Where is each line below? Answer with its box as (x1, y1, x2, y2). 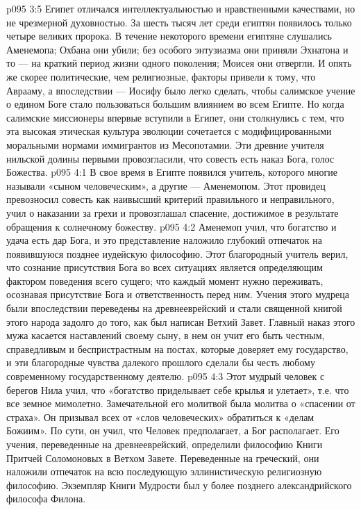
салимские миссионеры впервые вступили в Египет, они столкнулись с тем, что (6, 110, 344, 124)
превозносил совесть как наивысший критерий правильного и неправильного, (6, 192, 335, 206)
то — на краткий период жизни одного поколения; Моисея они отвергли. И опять (6, 56, 352, 70)
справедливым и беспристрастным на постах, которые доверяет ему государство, (6, 341, 349, 356)
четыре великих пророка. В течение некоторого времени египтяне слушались (6, 28, 333, 43)
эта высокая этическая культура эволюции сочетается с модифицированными (6, 124, 332, 138)
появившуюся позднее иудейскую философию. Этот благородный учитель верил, (6, 246, 349, 261)
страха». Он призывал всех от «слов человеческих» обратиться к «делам (6, 409, 314, 424)
